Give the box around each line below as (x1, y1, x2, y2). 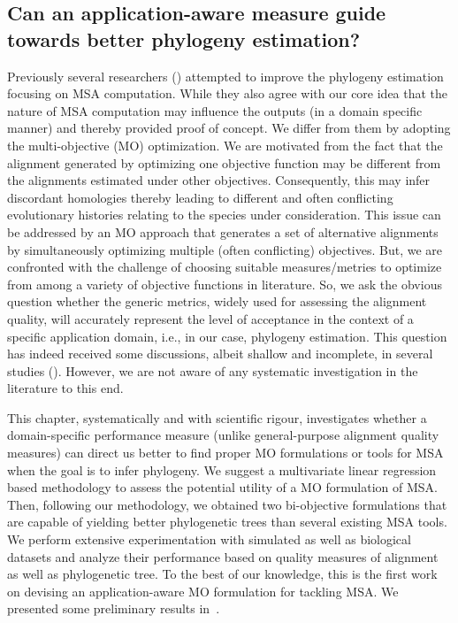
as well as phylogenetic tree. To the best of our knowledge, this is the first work (7, 565, 438, 583)
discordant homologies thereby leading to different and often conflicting (7, 188, 393, 206)
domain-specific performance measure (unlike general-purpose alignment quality (7, 426, 439, 444)
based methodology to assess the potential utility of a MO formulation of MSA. (7, 478, 438, 496)
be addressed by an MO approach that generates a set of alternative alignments (7, 222, 439, 241)
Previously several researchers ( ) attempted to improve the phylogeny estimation (7, 66, 444, 85)
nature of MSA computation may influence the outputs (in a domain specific (7, 101, 423, 119)
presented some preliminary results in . (7, 599, 220, 618)
